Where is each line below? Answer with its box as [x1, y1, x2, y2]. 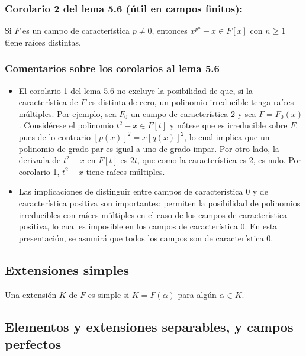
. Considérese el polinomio [18, 119, 114, 131]
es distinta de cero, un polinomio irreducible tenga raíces [88, 96, 294, 108]
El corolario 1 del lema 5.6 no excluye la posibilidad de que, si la [18, 84, 253, 96]
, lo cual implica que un [184, 131, 270, 143]
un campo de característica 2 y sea [130, 107, 256, 119]
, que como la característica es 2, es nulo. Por [137, 154, 301, 166]
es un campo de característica [22, 24, 130, 37]
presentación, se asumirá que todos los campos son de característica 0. [18, 231, 273, 244]
